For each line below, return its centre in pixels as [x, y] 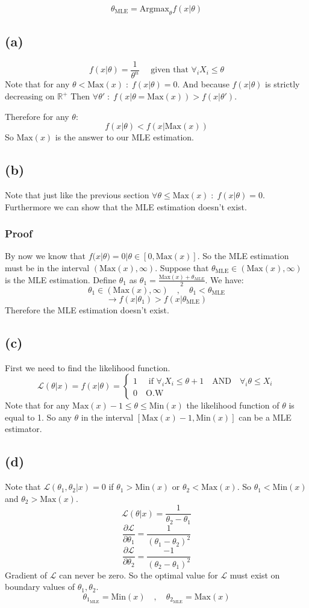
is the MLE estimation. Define [61, 279]
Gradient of [26, 575]
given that [170, 70]
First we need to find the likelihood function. [88, 367]
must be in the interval [47, 267]
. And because [203, 84]
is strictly [282, 84]
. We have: [224, 279]
